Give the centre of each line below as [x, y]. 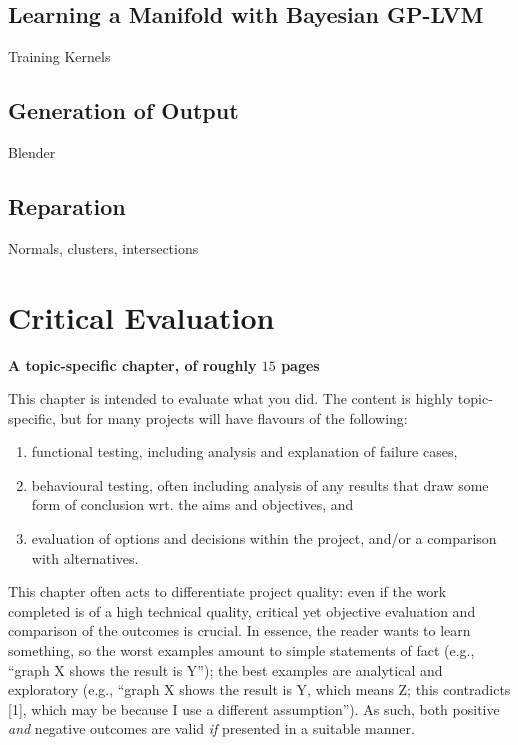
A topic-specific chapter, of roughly [132, 364]
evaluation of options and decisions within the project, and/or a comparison [264, 538]
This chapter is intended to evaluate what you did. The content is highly [231, 398]
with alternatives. [85, 557]
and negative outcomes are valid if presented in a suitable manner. [211, 728]
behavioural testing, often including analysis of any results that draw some [260, 484]
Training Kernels [59, 56]
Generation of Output [123, 110]
